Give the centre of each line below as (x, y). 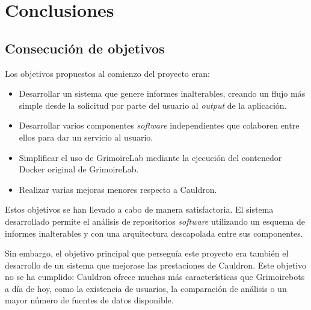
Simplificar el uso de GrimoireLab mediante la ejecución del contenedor (150, 157)
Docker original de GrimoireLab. (79, 169)
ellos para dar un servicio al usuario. (86, 137)
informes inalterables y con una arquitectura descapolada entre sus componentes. (154, 233)
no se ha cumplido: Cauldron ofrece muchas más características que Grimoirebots (155, 277)
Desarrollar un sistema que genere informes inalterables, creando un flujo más (162, 93)
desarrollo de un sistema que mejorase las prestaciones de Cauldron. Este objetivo (156, 265)
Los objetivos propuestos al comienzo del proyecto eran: (107, 73)
